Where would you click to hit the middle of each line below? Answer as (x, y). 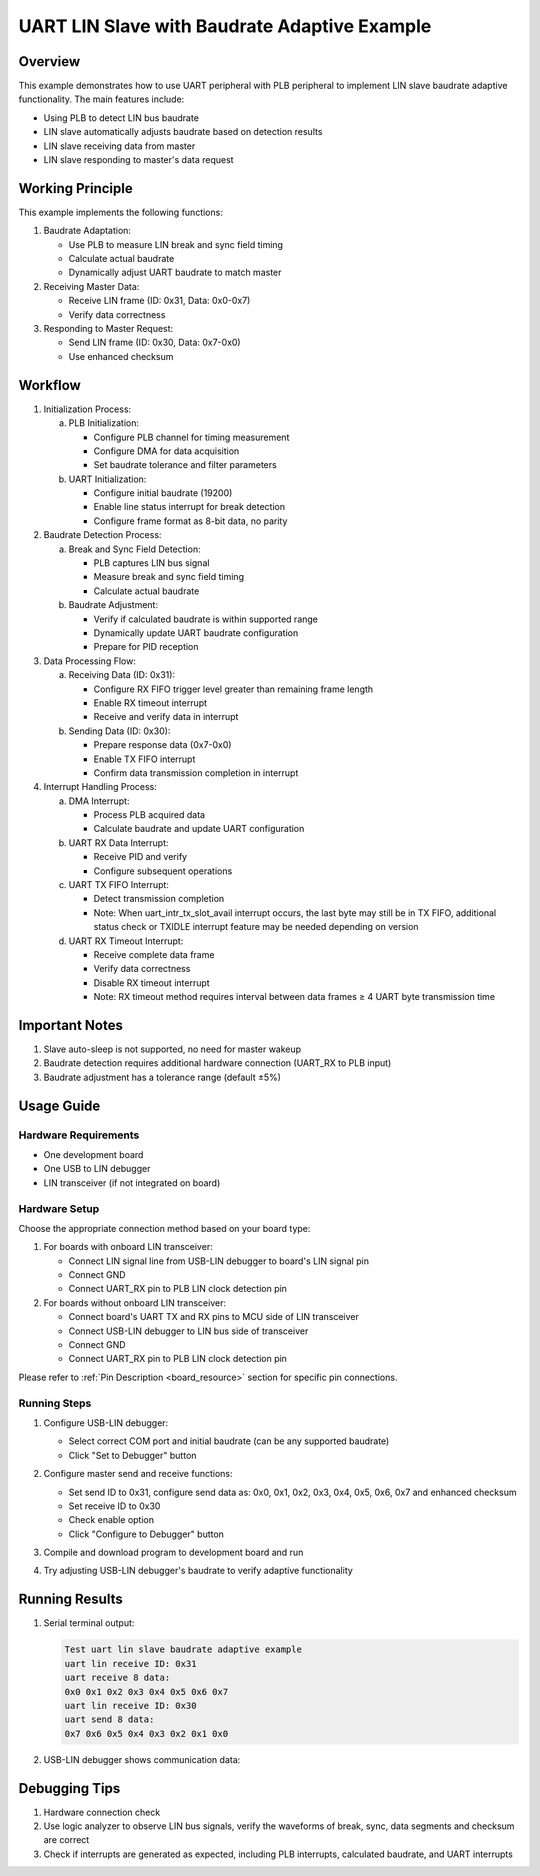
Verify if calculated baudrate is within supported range (206, 619)
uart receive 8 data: (117, 1678)
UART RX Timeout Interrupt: (126, 941)
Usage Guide (59, 1105)
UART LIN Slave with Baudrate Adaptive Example (225, 26)
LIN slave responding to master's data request (138, 160)
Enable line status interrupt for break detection (189, 507)
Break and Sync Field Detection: (134, 549)
